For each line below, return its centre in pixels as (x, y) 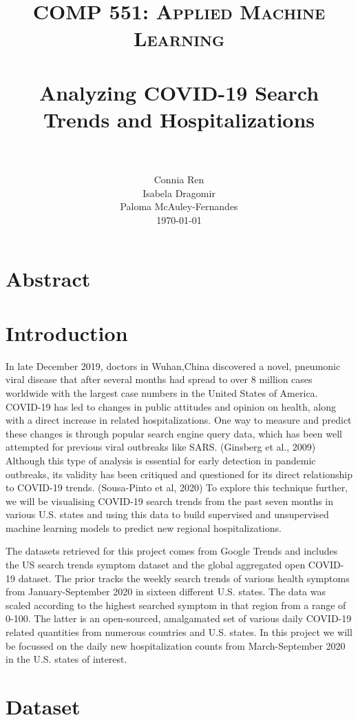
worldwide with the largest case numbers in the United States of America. (162, 392)
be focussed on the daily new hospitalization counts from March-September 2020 (176, 645)
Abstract (48, 279)
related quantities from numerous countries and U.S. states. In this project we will (179, 632)
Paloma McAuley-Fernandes (179, 206)
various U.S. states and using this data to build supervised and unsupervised (167, 514)
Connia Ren (179, 179)
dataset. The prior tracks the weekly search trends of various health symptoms (184, 578)
